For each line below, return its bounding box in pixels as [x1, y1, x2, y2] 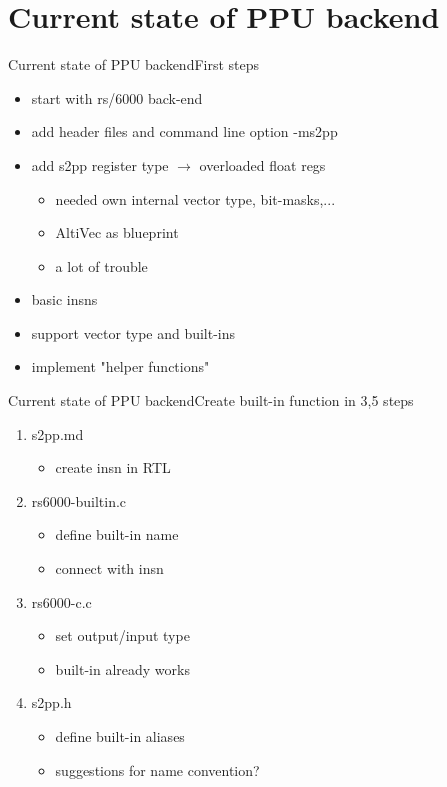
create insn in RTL [55, 457, 171, 478]
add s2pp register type [31, 154, 169, 175]
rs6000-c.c [31, 591, 92, 612]
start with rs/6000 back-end [31, 87, 203, 108]
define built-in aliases [55, 726, 185, 746]
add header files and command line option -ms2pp [31, 121, 338, 142]
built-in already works [55, 658, 190, 679]
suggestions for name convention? [55, 759, 260, 780]
